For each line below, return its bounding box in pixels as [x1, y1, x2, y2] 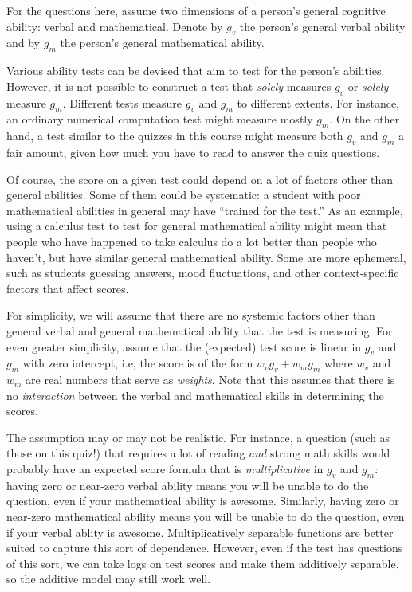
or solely [347, 77, 389, 94]
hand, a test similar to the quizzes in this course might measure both [6, 127, 343, 144]
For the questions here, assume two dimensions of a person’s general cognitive [6, 2, 386, 18]
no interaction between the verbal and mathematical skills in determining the [6, 386, 384, 403]
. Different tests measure [62, 94, 182, 111]
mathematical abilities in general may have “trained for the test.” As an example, [6, 202, 403, 218]
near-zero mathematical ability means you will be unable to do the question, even [6, 508, 405, 525]
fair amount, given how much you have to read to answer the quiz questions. [6, 143, 380, 160]
